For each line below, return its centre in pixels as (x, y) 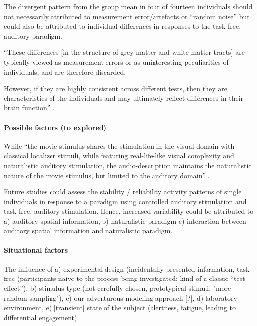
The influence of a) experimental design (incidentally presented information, (119, 268)
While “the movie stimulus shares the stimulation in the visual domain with (119, 146)
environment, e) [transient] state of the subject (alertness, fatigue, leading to (120, 307)
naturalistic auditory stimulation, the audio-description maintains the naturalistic (128, 165)
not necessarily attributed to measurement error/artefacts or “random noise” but (127, 16)
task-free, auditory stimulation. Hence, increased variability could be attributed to (129, 211)
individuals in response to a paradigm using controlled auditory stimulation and (125, 201)
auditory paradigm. (33, 35)
